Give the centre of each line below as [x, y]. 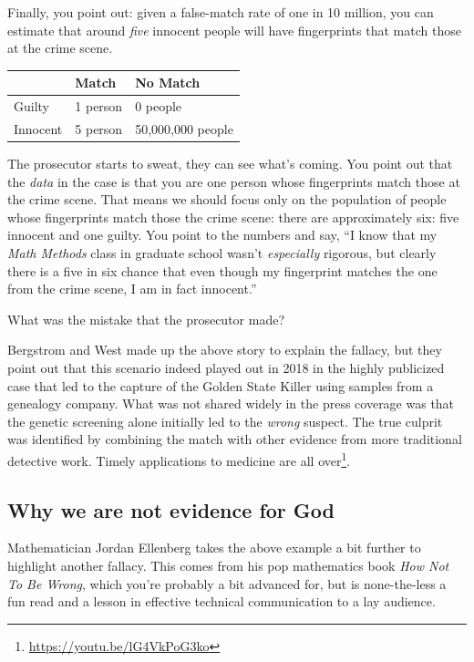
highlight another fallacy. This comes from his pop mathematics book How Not [228, 566]
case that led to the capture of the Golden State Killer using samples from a [221, 385]
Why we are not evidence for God [171, 509]
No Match [168, 83]
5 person [99, 128]
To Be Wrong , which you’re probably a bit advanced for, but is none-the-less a [227, 583]
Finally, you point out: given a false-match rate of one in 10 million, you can [221, 12]
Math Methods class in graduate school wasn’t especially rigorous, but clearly [222, 253]
